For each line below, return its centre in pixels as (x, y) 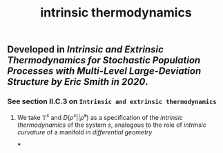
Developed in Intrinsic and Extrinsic (85, 50)
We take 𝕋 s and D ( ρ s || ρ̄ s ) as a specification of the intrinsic (100, 117)
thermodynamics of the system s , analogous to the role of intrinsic (112, 125)
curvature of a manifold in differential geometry (85, 132)
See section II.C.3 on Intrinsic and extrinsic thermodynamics (112, 101)
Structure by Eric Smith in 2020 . (78, 82)
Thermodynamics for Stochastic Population (104, 60)
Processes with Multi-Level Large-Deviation (104, 71)
